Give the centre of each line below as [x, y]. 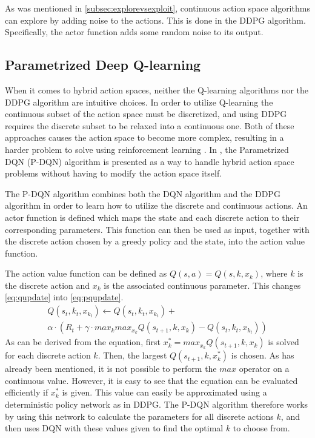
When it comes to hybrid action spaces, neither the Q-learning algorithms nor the [157, 89]
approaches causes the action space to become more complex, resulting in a [144, 137]
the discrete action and [48, 285]
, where [274, 273]
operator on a [264, 369]
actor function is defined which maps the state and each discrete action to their [152, 217]
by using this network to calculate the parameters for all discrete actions [139, 416]
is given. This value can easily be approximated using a [164, 392]
